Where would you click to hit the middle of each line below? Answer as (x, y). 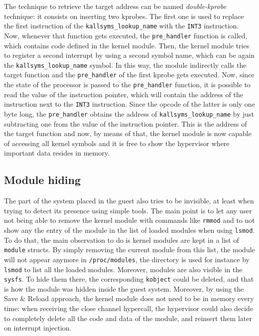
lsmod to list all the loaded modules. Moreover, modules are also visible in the (123, 269)
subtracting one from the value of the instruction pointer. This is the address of (126, 123)
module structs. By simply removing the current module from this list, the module (129, 250)
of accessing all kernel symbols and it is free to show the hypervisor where (117, 143)
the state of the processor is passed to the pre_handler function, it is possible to (127, 84)
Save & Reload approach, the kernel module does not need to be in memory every (129, 298)
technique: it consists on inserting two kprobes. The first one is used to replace (124, 16)
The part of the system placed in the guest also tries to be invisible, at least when (129, 201)
